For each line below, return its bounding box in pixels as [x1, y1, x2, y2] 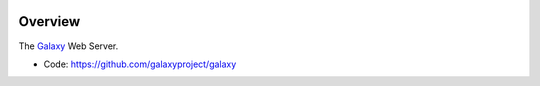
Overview [18, 13, 81, 30]
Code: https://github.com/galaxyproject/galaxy [43, 58, 237, 70]
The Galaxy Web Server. [18, 40, 119, 52]
